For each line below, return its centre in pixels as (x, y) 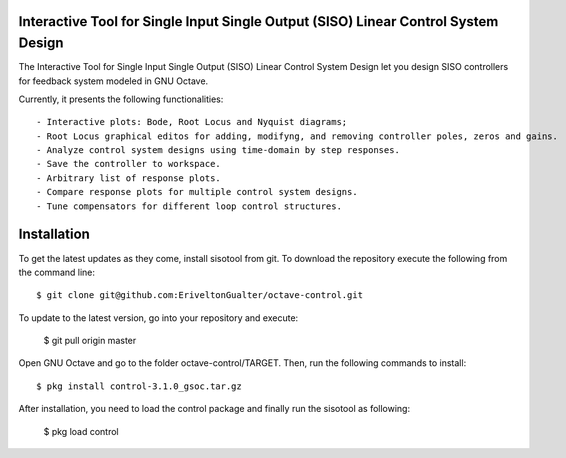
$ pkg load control (81, 431)
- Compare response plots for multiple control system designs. (197, 192)
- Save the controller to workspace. (129, 164)
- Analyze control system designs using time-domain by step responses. (218, 150)
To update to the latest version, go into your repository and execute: (158, 317)
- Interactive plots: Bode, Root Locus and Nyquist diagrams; (192, 122)
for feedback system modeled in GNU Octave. (113, 81)
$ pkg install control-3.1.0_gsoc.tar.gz (139, 386)
